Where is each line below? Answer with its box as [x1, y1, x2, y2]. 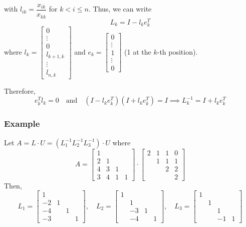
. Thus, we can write [89, 4, 152, 14]
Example [4, 117, 40, 130]
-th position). [157, 46, 198, 57]
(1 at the [124, 46, 151, 57]
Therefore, [4, 85, 36, 96]
